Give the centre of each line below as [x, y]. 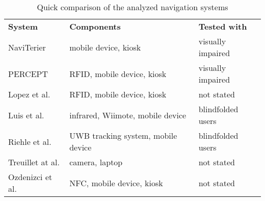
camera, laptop [96, 162]
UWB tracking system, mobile [123, 135]
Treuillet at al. [34, 162]
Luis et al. [26, 115]
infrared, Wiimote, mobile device [128, 115]
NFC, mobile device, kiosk [116, 183]
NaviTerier [27, 47]
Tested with [223, 26]
